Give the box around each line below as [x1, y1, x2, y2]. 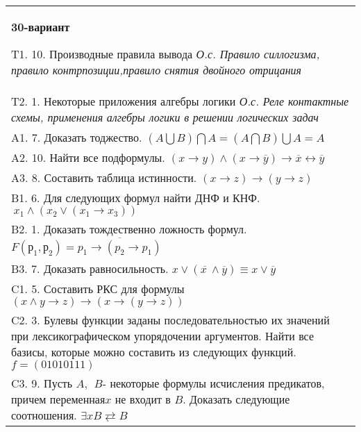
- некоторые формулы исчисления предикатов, [102, 374, 325, 391]
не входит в [115, 390, 171, 407]
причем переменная [11, 390, 106, 407]
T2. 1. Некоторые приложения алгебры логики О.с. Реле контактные [11, 93, 349, 109]
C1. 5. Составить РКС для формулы [11, 280, 185, 297]
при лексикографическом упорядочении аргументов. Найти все [11, 327, 314, 344]
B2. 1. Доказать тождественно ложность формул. [11, 221, 247, 237]
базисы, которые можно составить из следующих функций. [11, 343, 296, 360]
